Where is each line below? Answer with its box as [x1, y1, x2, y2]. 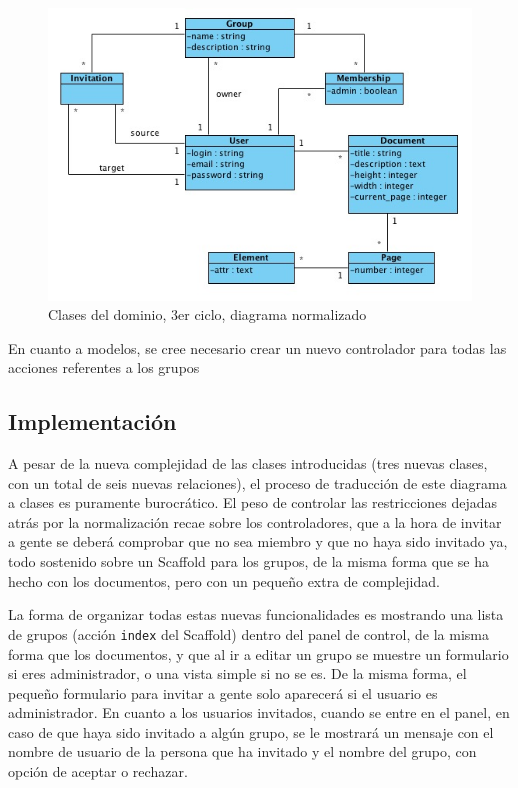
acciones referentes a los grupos [8, 357, 200, 378]
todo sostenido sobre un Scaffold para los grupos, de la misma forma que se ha [8, 551, 489, 572]
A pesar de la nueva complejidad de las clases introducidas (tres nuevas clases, [8, 453, 488, 474]
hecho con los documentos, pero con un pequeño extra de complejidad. [8, 570, 440, 591]
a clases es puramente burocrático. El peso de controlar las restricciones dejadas [8, 492, 498, 513]
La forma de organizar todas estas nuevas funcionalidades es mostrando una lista [8, 604, 504, 625]
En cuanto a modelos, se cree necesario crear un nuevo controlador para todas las [8, 337, 507, 358]
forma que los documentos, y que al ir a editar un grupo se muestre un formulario [8, 643, 509, 664]
